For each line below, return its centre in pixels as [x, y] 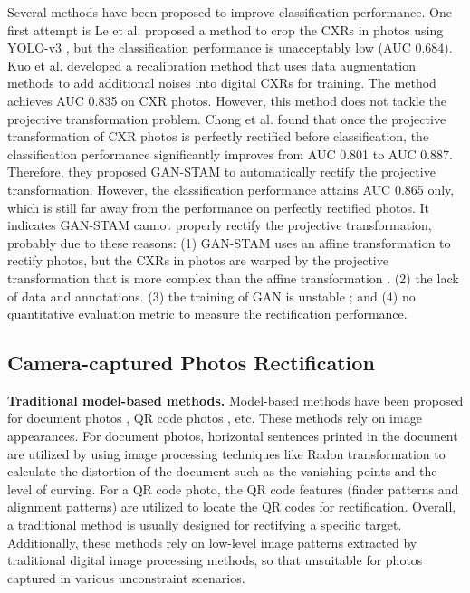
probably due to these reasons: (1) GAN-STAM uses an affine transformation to [229, 242]
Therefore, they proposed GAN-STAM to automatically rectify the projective [221, 172]
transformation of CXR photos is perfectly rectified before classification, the [218, 136]
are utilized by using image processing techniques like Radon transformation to [226, 453]
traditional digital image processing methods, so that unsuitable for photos [215, 560]
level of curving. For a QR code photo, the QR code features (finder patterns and [233, 488]
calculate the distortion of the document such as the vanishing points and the [222, 471]
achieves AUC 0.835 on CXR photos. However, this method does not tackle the [227, 100]
